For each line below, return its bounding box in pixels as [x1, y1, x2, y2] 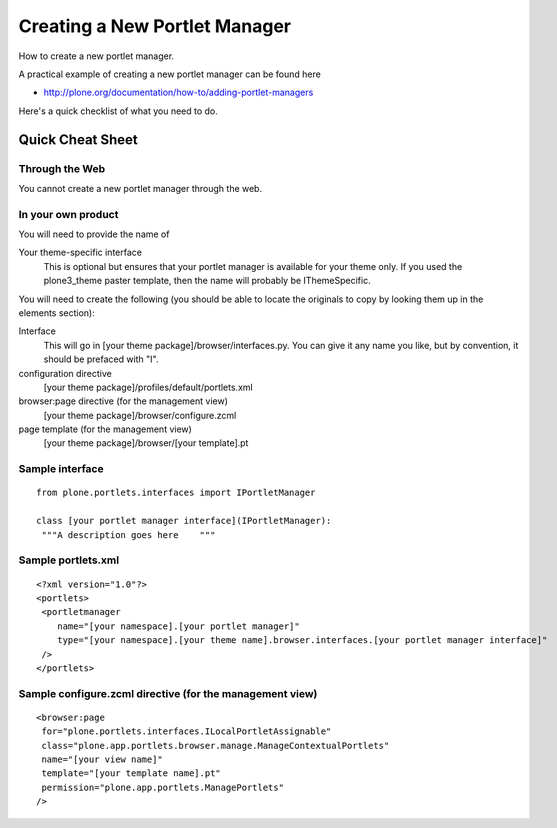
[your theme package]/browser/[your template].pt [43, 437, 249, 449]
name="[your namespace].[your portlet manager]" [56, 620, 300, 632]
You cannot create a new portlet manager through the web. [18, 182, 263, 194]
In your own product [18, 207, 119, 221]
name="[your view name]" [41, 754, 164, 765]
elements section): [18, 306, 95, 319]
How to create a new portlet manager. [18, 50, 175, 62]
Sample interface [18, 462, 104, 476]
